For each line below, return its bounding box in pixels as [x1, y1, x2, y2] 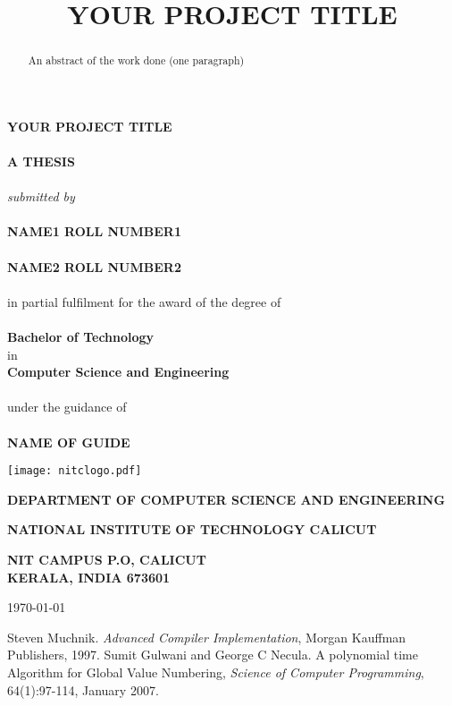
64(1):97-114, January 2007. [7, 680, 159, 699]
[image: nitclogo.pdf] [7, 464, 142, 478]
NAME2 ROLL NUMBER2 [7, 257, 181, 276]
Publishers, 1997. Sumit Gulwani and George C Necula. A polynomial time [7, 645, 418, 664]
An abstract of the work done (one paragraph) [28, 53, 245, 68]
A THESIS [7, 152, 75, 171]
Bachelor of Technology [7, 327, 155, 345]
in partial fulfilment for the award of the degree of [7, 292, 281, 310]
